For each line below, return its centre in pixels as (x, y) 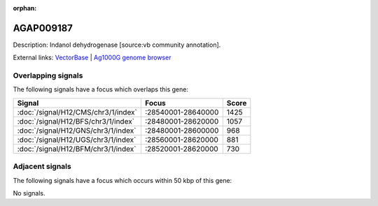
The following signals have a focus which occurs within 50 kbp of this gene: (122, 180)
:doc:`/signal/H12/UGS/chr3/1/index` (77, 140)
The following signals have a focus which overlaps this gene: (101, 89)
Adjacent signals (42, 166)
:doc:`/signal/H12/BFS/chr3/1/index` (76, 121)
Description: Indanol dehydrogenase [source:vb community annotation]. (117, 45)
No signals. (29, 193)
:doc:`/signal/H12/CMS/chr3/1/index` (77, 112)
